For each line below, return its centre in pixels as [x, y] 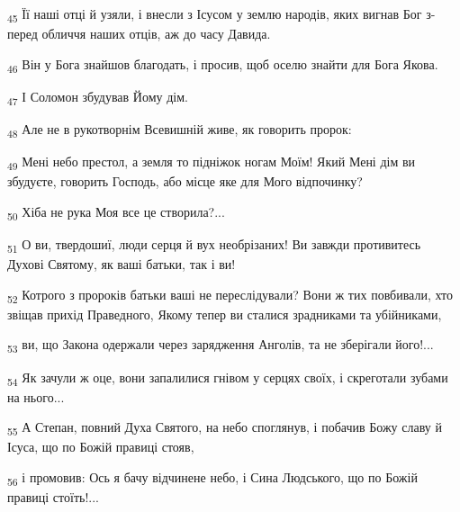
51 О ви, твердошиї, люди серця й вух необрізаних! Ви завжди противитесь [214, 245]
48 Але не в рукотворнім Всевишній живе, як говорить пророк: [180, 130]
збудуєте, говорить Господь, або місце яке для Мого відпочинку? [185, 181]
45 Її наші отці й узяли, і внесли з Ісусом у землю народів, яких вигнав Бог [215, 15]
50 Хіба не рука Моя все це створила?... [116, 212]
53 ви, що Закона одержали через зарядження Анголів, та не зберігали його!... [221, 346]
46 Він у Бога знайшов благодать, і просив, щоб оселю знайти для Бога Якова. [223, 65]
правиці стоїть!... [53, 497]
